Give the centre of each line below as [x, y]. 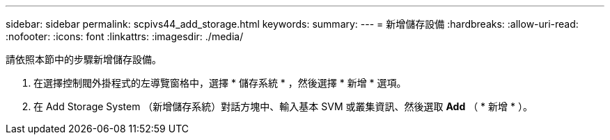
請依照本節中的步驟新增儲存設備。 [84, 59]
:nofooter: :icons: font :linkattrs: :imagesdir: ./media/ [125, 36]
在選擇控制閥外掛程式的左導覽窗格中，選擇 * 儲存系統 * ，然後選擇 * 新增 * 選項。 [220, 83]
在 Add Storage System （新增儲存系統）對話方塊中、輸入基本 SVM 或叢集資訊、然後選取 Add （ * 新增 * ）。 [283, 106]
